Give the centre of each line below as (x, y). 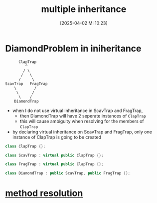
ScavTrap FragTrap (27, 83)
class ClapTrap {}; (25, 146)
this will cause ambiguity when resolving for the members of (82, 121)
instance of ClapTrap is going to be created (57, 137)
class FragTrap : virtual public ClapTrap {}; (54, 164)
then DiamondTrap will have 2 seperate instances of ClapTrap (83, 115)
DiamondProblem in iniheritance (73, 48)
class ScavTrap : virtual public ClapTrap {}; (54, 155)
